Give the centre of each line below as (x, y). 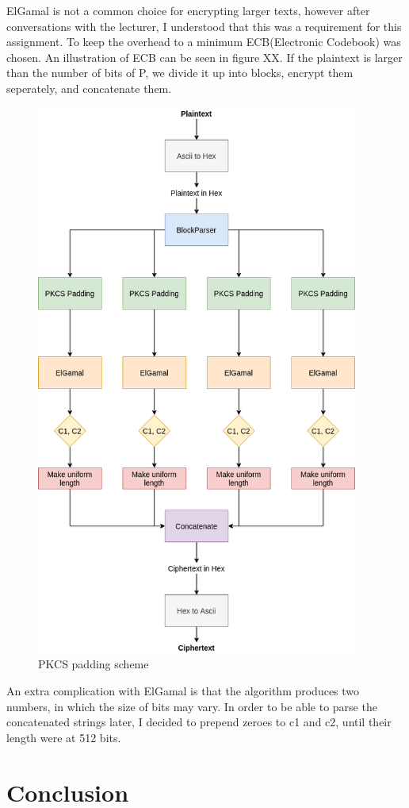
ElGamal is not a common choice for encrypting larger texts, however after (188, 10)
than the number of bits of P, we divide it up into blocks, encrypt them (180, 73)
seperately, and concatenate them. (89, 88)
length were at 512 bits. (64, 737)
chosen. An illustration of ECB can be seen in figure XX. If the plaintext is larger (204, 57)
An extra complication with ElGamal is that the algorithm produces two (183, 690)
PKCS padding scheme (94, 664)
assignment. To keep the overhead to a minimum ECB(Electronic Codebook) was (204, 42)
